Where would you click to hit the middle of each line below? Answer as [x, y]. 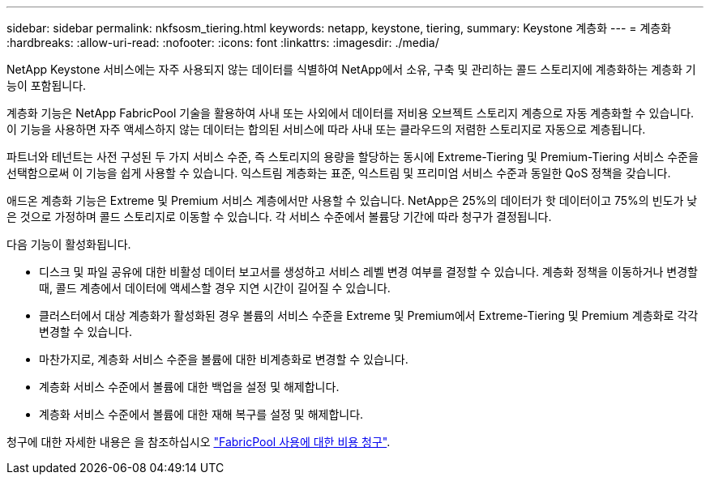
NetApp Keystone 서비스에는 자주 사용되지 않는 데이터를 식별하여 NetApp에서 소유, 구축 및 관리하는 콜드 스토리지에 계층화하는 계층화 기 [351, 69]
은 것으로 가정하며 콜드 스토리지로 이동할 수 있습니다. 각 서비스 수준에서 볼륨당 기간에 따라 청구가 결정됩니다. [279, 217]
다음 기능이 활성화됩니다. [69, 244]
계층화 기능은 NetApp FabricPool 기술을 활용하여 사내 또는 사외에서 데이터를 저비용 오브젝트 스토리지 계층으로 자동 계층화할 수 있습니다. [351, 113]
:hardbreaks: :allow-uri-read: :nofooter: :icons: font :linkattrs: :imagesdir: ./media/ [223, 43]
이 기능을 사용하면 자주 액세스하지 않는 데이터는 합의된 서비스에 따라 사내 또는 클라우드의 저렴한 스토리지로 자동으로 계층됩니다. [326, 129]
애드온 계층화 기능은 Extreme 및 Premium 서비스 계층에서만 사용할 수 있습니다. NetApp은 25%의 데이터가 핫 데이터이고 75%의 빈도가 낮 [352, 200]
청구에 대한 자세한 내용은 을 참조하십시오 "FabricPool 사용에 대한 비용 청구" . [199, 442]
